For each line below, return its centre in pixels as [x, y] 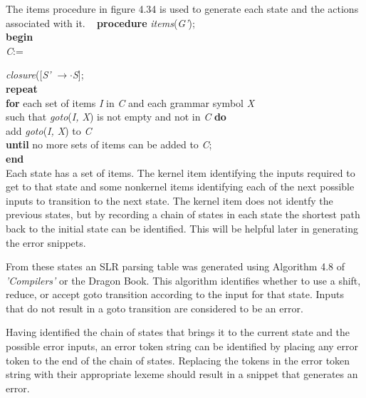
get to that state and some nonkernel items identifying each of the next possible [180, 187]
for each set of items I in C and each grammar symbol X [130, 102]
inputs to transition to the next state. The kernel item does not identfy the [169, 200]
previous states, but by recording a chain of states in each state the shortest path [183, 214]
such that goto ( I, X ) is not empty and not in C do [116, 117]
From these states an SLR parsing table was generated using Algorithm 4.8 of [176, 266]
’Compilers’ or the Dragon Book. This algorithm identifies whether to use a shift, [183, 280]
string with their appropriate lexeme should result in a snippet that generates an [182, 374]
